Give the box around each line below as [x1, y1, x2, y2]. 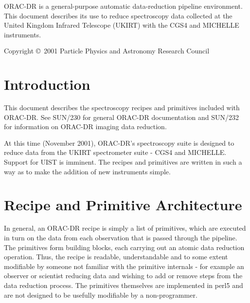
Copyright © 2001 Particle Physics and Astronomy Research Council [4, 46, 210, 56]
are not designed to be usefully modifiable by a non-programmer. [4, 289, 197, 300]
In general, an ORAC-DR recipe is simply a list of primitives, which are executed [4, 223, 246, 233]
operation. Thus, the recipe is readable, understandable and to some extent [4, 252, 228, 262]
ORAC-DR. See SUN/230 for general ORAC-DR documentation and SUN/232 [4, 112, 239, 122]
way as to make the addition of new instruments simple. [4, 166, 171, 176]
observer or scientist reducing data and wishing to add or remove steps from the [4, 270, 243, 281]
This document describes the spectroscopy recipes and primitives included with [4, 102, 240, 113]
